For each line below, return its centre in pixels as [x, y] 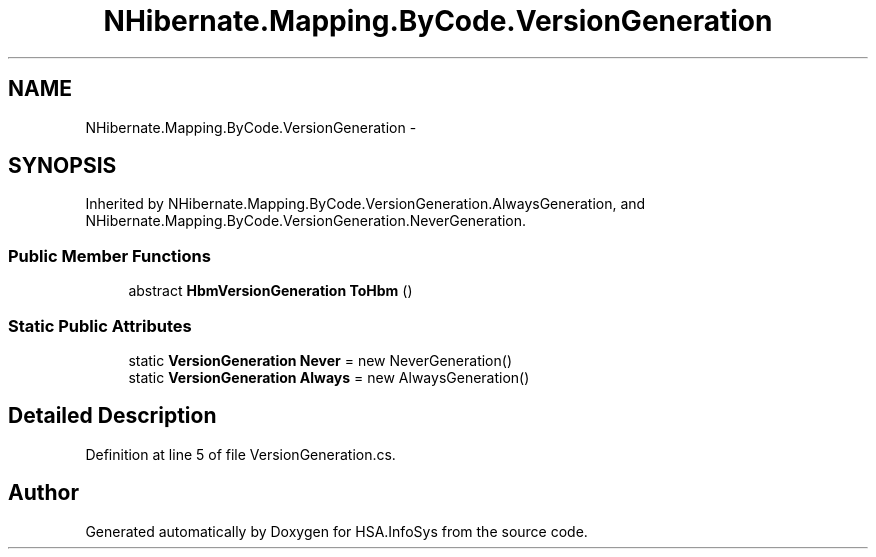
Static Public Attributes [100, 325]
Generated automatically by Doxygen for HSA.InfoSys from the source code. [336, 531]
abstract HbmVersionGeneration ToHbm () [270, 291]
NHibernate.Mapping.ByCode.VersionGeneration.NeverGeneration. [306, 221]
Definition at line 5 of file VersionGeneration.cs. [240, 454]
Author [43, 493]
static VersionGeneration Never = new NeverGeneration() [320, 360]
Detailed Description [112, 416]
